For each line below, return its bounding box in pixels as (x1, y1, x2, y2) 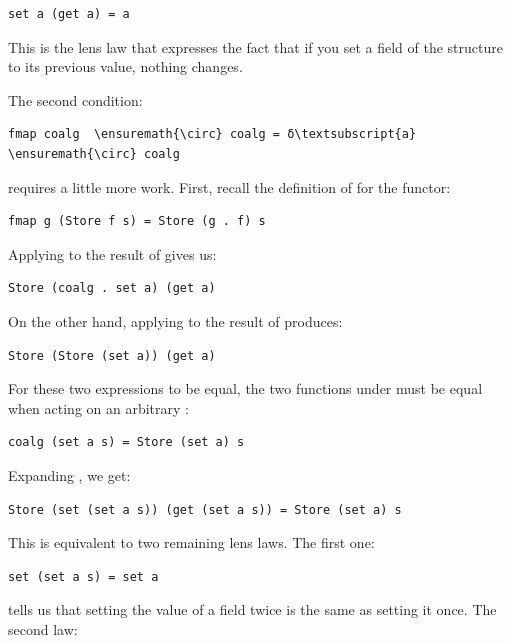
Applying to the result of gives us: (8, 243, 217, 264)
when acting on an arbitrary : (8, 397, 189, 418)
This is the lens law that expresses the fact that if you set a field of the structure (8, 36, 503, 57)
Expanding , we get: (8, 464, 131, 485)
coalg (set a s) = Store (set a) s (8, 435, 245, 450)
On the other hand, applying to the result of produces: (8, 310, 343, 331)
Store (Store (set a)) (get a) (8, 348, 216, 363)
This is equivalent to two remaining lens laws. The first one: (8, 532, 375, 553)
